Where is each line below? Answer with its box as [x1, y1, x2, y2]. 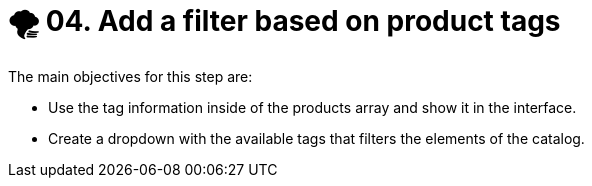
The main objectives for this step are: [8, 67, 253, 85]
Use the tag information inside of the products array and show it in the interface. [48, 98, 577, 116]
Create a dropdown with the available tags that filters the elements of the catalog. [48, 129, 585, 147]
